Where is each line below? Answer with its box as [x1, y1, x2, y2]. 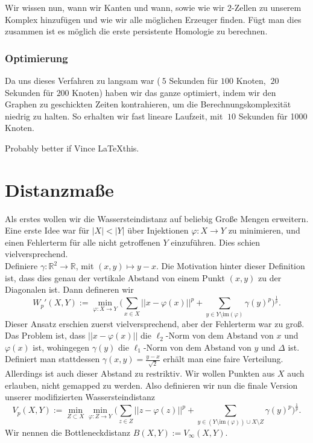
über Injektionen [127, 224, 189, 237]
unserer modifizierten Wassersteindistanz [5, 390, 156, 403]
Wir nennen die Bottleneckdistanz [5, 425, 130, 438]
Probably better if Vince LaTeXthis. [5, 141, 139, 154]
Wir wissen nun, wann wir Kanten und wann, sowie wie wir [5, 1, 225, 13]
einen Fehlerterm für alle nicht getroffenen [5, 235, 160, 248]
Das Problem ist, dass [5, 329, 86, 342]
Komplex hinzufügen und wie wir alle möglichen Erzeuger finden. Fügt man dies [5, 13, 302, 25]
